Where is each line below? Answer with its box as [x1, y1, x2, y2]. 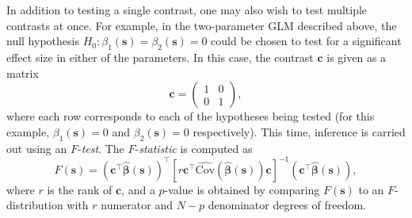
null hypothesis [6, 33, 79, 49]
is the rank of [47, 181, 113, 197]
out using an [6, 140, 67, 156]
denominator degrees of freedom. [208, 197, 367, 213]
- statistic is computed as [135, 140, 253, 156]
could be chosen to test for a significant [211, 33, 402, 49]
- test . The [78, 140, 124, 156]
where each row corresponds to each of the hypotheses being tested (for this [6, 108, 375, 124]
